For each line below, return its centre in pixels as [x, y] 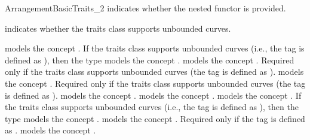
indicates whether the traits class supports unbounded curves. [118, 28]
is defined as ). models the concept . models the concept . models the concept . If [153, 95]
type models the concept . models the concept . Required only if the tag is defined [155, 118]
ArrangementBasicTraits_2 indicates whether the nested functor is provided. [145, 8]
